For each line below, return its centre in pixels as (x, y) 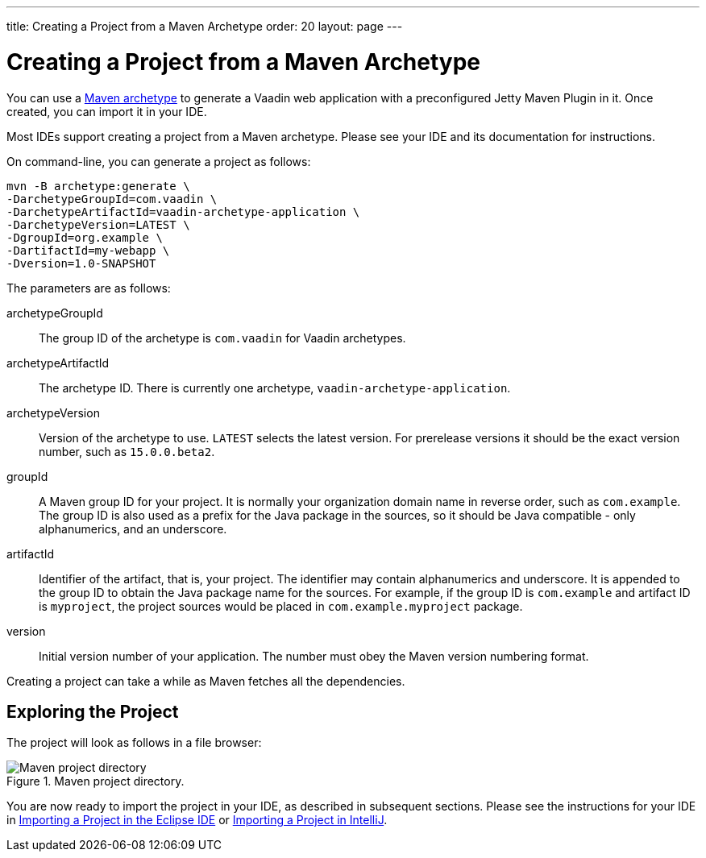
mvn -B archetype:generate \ (98, 186)
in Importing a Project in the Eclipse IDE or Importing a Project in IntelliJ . (197, 820)
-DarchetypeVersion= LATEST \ (98, 224)
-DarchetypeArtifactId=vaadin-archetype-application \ (183, 211)
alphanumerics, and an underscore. (133, 528)
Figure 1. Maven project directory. (96, 781)
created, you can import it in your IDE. (107, 111)
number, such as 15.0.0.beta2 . (127, 451)
